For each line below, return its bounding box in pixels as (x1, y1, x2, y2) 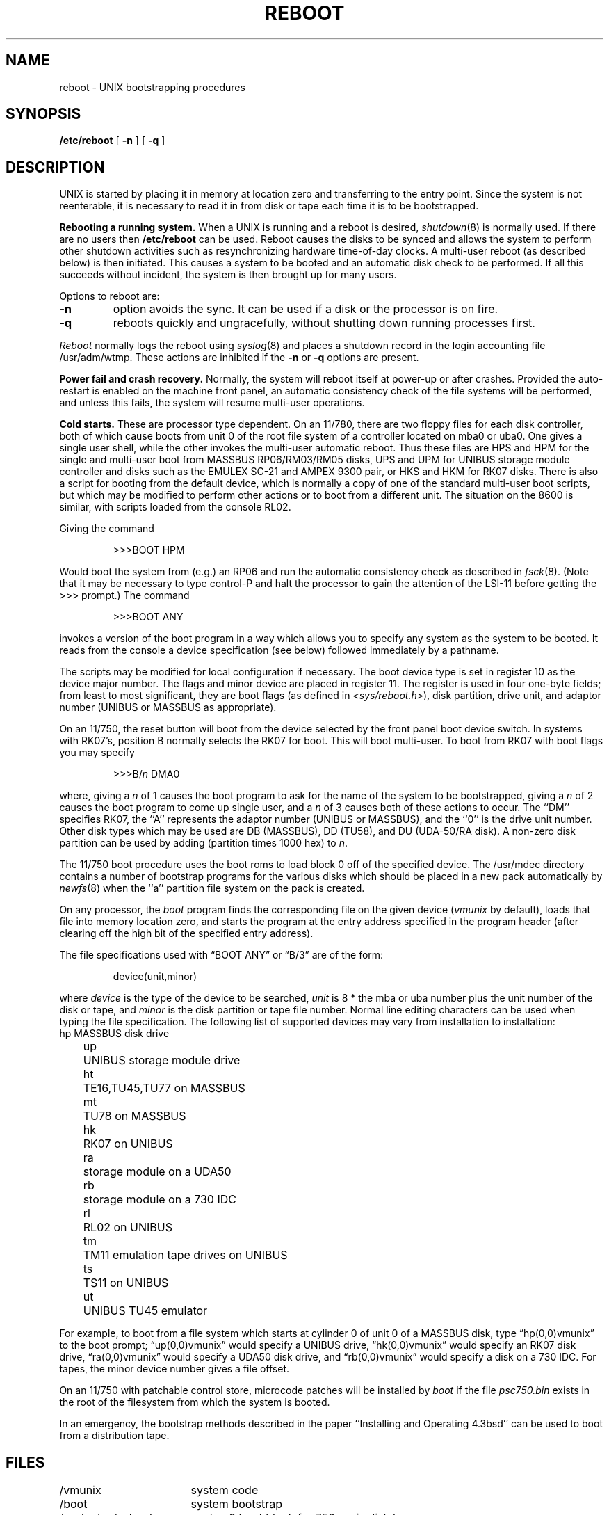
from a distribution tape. (59, 1429, 170, 1442)
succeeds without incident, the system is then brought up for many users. (59, 268, 397, 281)
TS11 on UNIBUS (83, 1276, 169, 1290)
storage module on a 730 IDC (83, 1192, 236, 1207)
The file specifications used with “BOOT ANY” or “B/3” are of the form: (59, 949, 384, 961)
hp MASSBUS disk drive (59, 1027, 170, 1040)
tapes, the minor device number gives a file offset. (59, 1363, 290, 1375)
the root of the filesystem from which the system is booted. (59, 1396, 330, 1409)
